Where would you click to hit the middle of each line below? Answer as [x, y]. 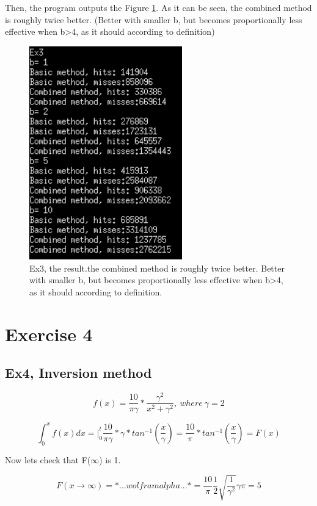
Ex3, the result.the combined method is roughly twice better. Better [157, 268]
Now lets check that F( [48, 459]
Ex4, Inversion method [78, 373]
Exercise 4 [49, 334]
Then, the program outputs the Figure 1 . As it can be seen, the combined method [158, 7]
